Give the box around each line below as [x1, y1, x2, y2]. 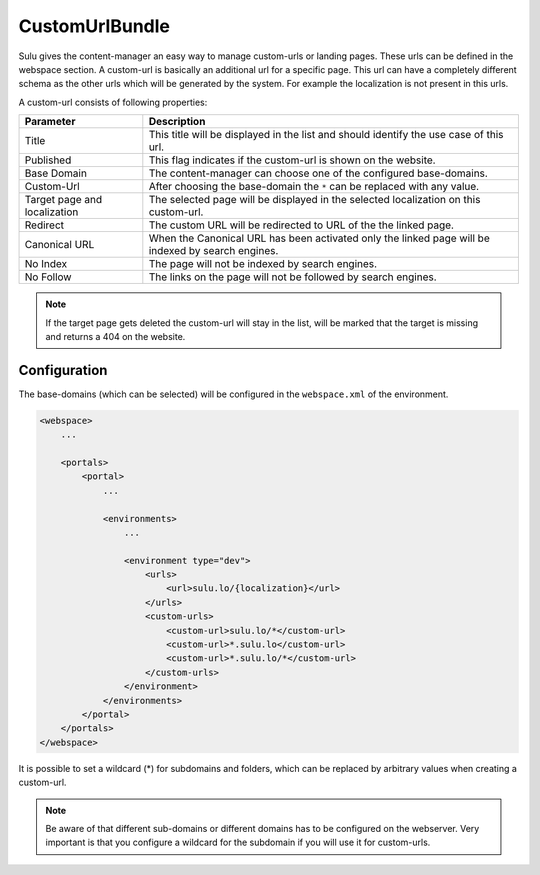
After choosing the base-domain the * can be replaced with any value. [148, 180, 480, 194]
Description [148, 115, 206, 129]
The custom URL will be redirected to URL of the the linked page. [148, 218, 455, 232]
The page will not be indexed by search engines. [148, 257, 378, 271]
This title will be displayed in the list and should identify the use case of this [148, 128, 504, 142]
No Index [24, 257, 68, 271]
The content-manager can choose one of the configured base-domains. [148, 166, 489, 180]
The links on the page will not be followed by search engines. [148, 270, 437, 284]
